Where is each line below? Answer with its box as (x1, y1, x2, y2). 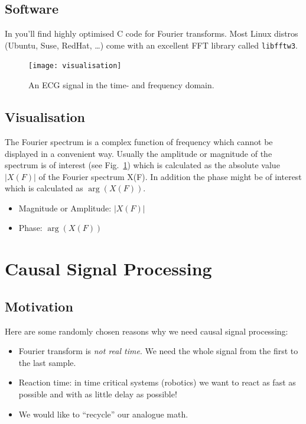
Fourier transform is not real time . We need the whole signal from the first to (18, 345, 298, 357)
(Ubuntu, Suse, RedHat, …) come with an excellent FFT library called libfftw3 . (5, 38, 298, 51)
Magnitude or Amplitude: (18, 201, 112, 214)
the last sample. (18, 356, 76, 368)
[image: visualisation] (28, 62, 122, 70)
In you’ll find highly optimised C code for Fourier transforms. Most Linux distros (5, 27, 298, 40)
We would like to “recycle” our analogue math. (18, 407, 188, 420)
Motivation (5, 297, 73, 315)
